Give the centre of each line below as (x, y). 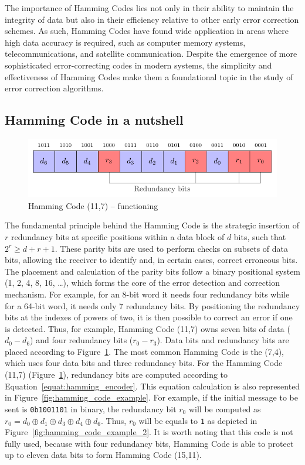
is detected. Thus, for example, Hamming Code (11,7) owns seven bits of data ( (148, 328)
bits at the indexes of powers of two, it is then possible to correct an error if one (149, 317)
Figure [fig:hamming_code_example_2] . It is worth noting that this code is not (149, 432)
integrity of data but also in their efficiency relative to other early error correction (152, 19)
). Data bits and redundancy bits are (223, 340)
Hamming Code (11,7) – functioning (93, 205)
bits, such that (260, 236)
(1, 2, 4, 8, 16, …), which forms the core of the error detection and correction (142, 283)
